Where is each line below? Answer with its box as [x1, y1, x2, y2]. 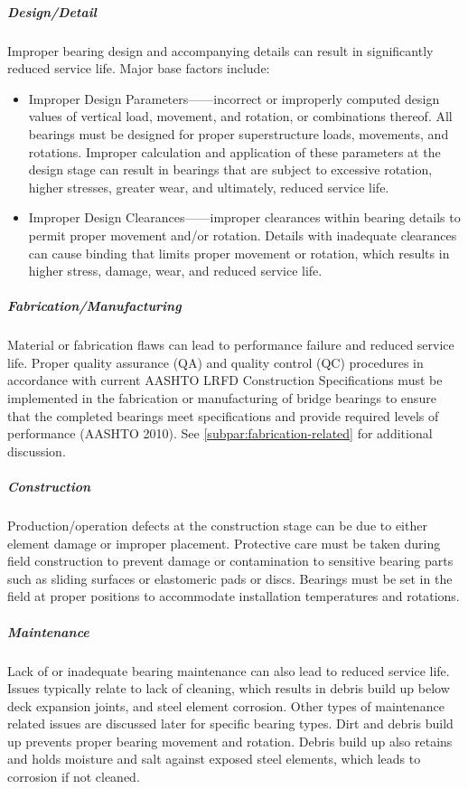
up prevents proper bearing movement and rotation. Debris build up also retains [7, 731, 453, 750]
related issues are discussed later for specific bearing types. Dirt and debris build [7, 714, 454, 733]
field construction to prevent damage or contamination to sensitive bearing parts [7, 551, 454, 570]
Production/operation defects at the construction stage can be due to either [7, 515, 427, 534]
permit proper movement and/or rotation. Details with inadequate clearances [28, 225, 457, 244]
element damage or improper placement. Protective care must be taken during [7, 533, 441, 552]
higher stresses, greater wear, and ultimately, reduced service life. [28, 177, 389, 196]
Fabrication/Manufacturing [7, 296, 182, 315]
